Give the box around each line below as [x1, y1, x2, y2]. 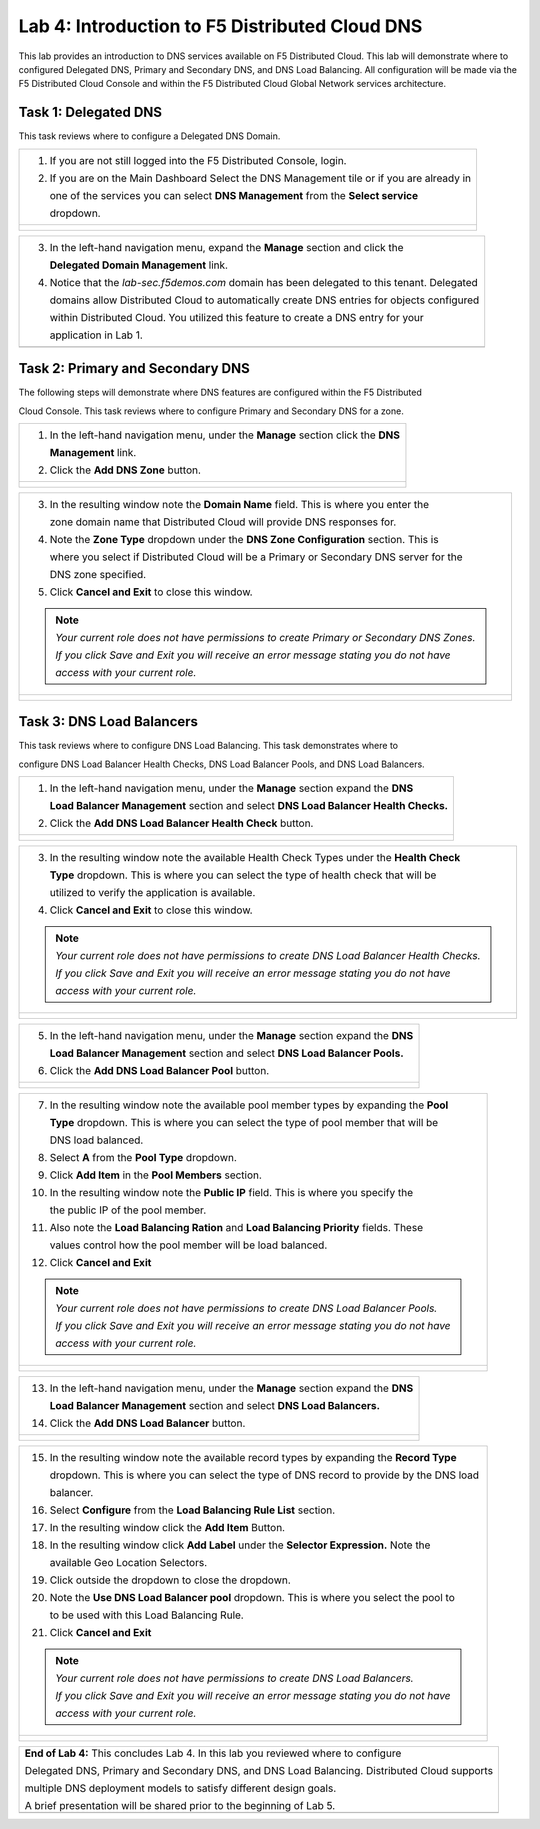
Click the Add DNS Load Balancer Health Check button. [49, 816, 314, 830]
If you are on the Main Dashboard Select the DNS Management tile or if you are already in [49, 171, 472, 185]
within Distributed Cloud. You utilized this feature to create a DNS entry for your [49, 310, 424, 324]
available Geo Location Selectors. [49, 1556, 208, 1570]
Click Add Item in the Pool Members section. [49, 1168, 262, 1182]
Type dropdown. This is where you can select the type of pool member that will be [49, 1116, 439, 1130]
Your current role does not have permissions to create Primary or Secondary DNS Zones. [55, 630, 476, 644]
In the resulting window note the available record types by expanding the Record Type [49, 1451, 457, 1465]
